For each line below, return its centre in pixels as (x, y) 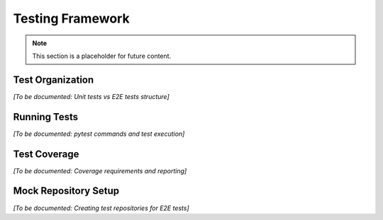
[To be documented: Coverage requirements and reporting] (100, 170)
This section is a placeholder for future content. (102, 56)
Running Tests (45, 117)
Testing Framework (72, 18)
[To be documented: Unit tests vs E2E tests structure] (91, 96)
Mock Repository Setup (66, 191)
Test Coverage (46, 154)
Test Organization (54, 80)
